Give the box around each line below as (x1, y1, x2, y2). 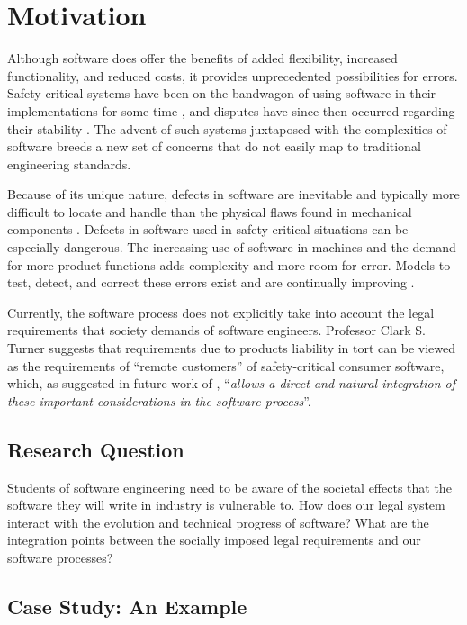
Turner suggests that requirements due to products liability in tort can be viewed (7, 339, 456, 358)
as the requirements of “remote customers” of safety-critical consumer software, (7, 356, 445, 375)
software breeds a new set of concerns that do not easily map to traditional (7, 137, 421, 156)
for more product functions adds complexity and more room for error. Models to (7, 255, 451, 274)
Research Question (7, 435, 184, 463)
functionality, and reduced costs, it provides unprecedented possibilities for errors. (7, 66, 458, 85)
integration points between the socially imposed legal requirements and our (7, 530, 421, 549)
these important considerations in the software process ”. (7, 391, 311, 410)
